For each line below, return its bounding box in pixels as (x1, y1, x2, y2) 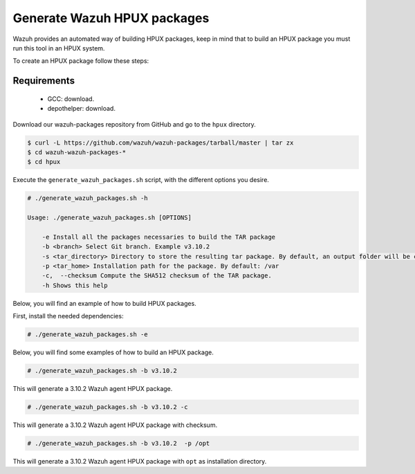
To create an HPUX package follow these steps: (12, 57, 149, 65)
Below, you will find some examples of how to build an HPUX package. (12, 348, 214, 356)
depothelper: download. (47, 104, 116, 113)
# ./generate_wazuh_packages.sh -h (27, 194, 148, 202)
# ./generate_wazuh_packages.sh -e (27, 331, 148, 338)
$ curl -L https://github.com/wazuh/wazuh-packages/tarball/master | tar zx (27, 138, 294, 147)
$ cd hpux (27, 158, 61, 166)
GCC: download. (47, 94, 95, 103)
